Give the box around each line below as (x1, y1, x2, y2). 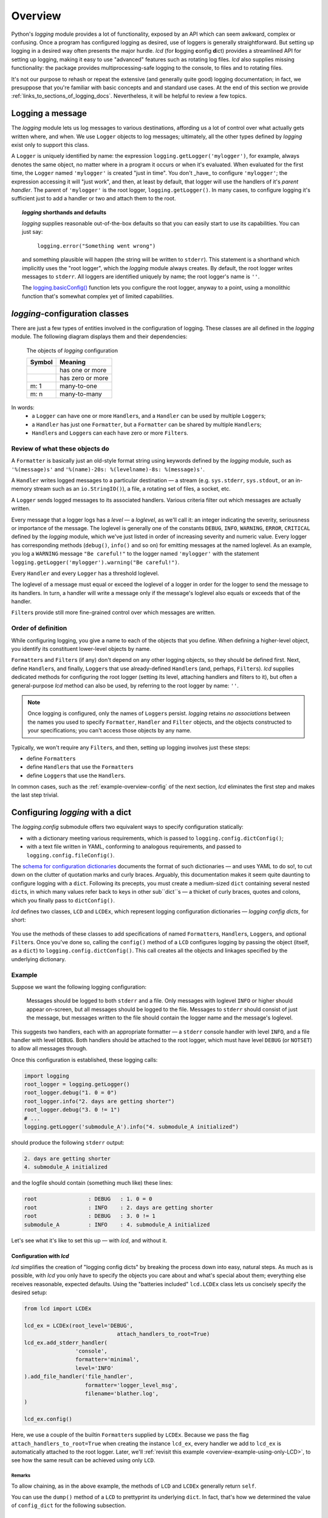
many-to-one (60, 381, 97, 390)
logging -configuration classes (11, 308, 129, 319)
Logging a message (11, 108, 87, 118)
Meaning (60, 358, 86, 366)
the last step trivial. (11, 791, 59, 798)
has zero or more (60, 373, 109, 382)
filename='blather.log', (84, 1390, 159, 1397)
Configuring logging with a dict (11, 808, 132, 818)
